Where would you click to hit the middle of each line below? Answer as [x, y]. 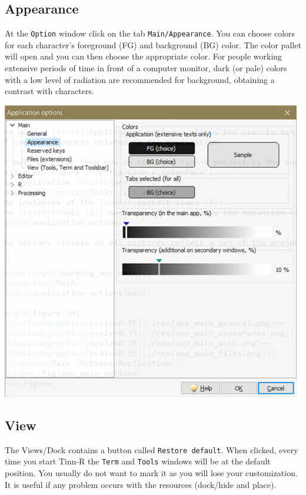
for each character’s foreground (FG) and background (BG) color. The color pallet [153, 44]
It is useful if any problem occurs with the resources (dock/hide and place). [141, 484]
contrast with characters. [49, 91]
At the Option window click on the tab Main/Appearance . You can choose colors [150, 33]
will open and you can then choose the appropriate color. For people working [144, 56]
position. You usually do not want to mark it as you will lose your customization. [151, 472]
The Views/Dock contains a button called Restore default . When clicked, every [152, 449]
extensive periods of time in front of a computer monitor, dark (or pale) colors [146, 68]
